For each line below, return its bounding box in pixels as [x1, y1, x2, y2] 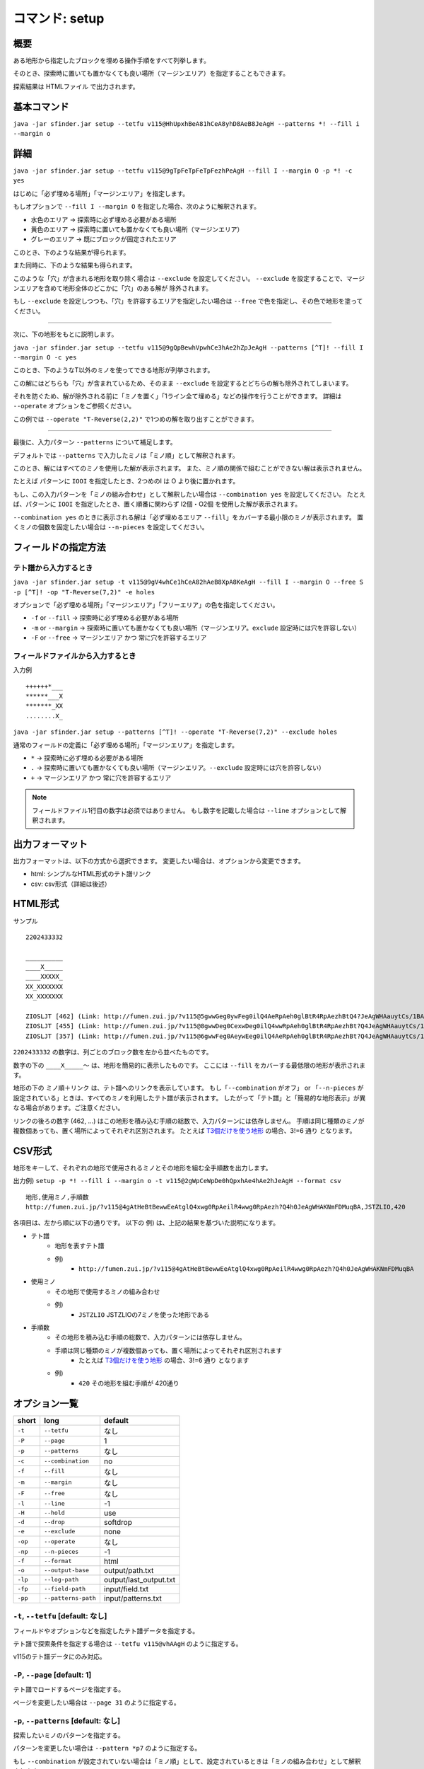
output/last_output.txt [103, 1574, 176, 1584]
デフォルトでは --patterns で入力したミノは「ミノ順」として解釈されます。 [13, 451, 240, 459]
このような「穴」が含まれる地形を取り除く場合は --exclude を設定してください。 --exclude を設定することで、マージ [13, 274, 365, 282]
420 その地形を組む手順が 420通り [78, 1378, 179, 1387]
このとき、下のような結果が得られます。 [13, 248, 130, 256]
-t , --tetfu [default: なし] [13, 1611, 107, 1621]
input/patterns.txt [103, 1593, 162, 1603]
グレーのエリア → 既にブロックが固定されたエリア [30, 235, 177, 243]
